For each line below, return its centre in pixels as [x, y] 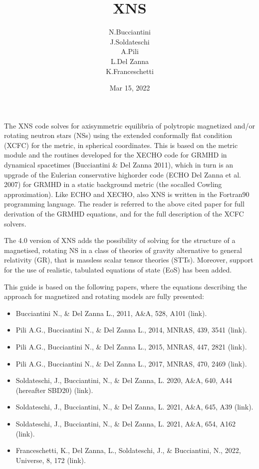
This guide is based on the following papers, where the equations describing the [126, 286]
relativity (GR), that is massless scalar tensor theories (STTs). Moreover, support [129, 260]
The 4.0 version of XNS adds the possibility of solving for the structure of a [120, 240]
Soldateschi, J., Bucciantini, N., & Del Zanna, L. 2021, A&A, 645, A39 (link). [134, 407]
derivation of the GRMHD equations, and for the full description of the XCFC [124, 214]
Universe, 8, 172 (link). [51, 460]
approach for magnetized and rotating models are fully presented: [104, 296]
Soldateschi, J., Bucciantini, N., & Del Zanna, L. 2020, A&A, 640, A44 [124, 380]
